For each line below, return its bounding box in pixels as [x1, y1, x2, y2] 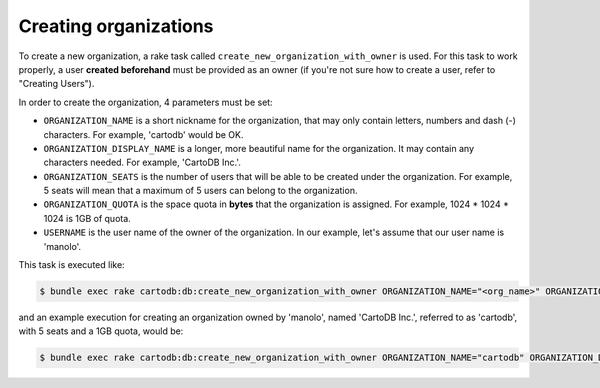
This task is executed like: [18, 259, 125, 271]
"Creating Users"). [18, 78, 95, 90]
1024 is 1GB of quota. [43, 212, 132, 224]
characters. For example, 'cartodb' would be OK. [43, 128, 244, 140]
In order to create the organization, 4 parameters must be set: [18, 96, 274, 108]
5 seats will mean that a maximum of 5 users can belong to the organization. [43, 185, 358, 197]
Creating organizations [18, 15, 214, 37]
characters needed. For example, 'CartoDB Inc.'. [43, 156, 242, 169]
